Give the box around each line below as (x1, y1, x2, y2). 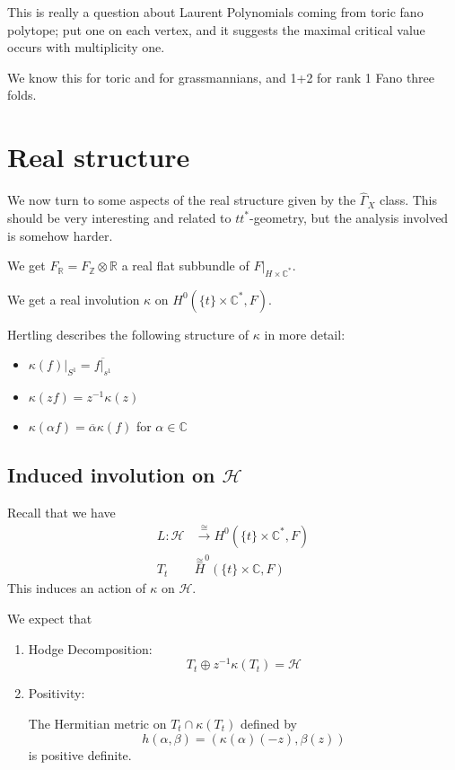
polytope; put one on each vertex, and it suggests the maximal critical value (7, 20, 425, 39)
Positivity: (28, 684, 85, 703)
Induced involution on (7, 461, 215, 489)
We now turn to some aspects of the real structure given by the (7, 190, 356, 209)
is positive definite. (28, 745, 132, 764)
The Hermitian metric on (28, 713, 167, 732)
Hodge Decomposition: (28, 639, 153, 658)
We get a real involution (7, 289, 140, 308)
